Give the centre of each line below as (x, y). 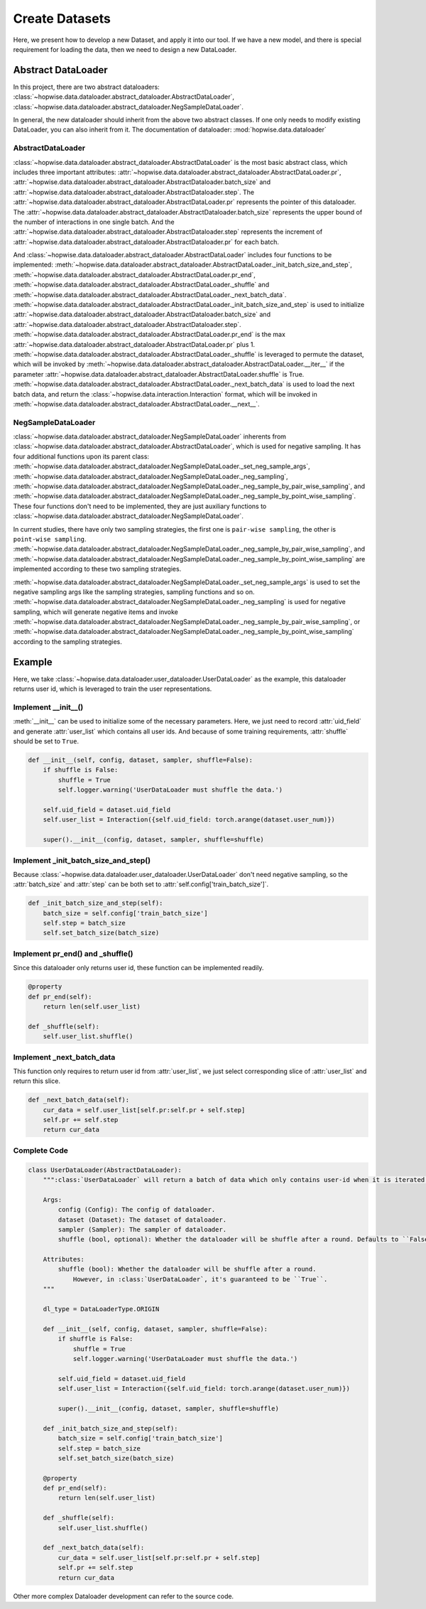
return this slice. (37, 1081)
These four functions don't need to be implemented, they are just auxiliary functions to (140, 506)
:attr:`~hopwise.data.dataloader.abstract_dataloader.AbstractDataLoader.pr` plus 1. (134, 344)
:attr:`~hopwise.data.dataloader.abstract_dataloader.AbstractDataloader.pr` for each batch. (146, 242)
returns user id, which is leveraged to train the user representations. (113, 689)
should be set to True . (46, 741)
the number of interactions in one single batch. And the (94, 222)
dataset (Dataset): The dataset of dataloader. (142, 1220)
